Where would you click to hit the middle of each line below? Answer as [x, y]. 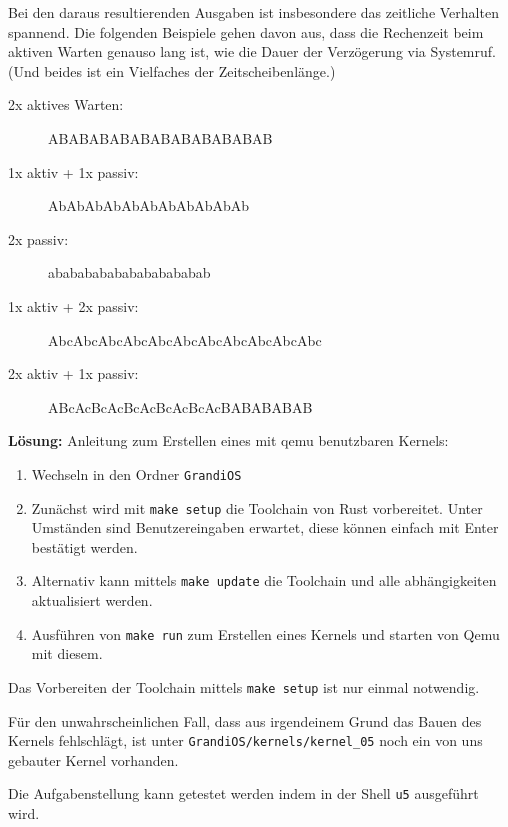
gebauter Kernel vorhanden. [93, 759]
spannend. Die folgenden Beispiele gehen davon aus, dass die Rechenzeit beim [246, 31]
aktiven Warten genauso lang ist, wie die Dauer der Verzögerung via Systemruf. [252, 51]
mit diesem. [67, 653]
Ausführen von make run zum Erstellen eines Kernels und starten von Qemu [265, 633]
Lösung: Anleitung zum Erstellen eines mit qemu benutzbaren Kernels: [228, 440]
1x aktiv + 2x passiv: [73, 305]
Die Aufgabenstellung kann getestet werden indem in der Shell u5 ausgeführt [243, 793]
